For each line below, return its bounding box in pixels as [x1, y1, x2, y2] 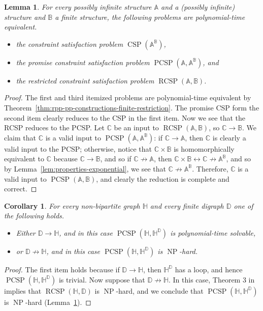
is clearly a [212, 132, 246, 143]
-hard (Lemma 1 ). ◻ [25, 296, 91, 307]
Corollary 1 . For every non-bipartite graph [4, 200, 140, 211]
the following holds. [4, 210, 64, 221]
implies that [4, 285, 42, 296]
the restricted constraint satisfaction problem [16, 75, 154, 86]
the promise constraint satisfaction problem [16, 56, 150, 67]
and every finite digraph [150, 200, 224, 211]
